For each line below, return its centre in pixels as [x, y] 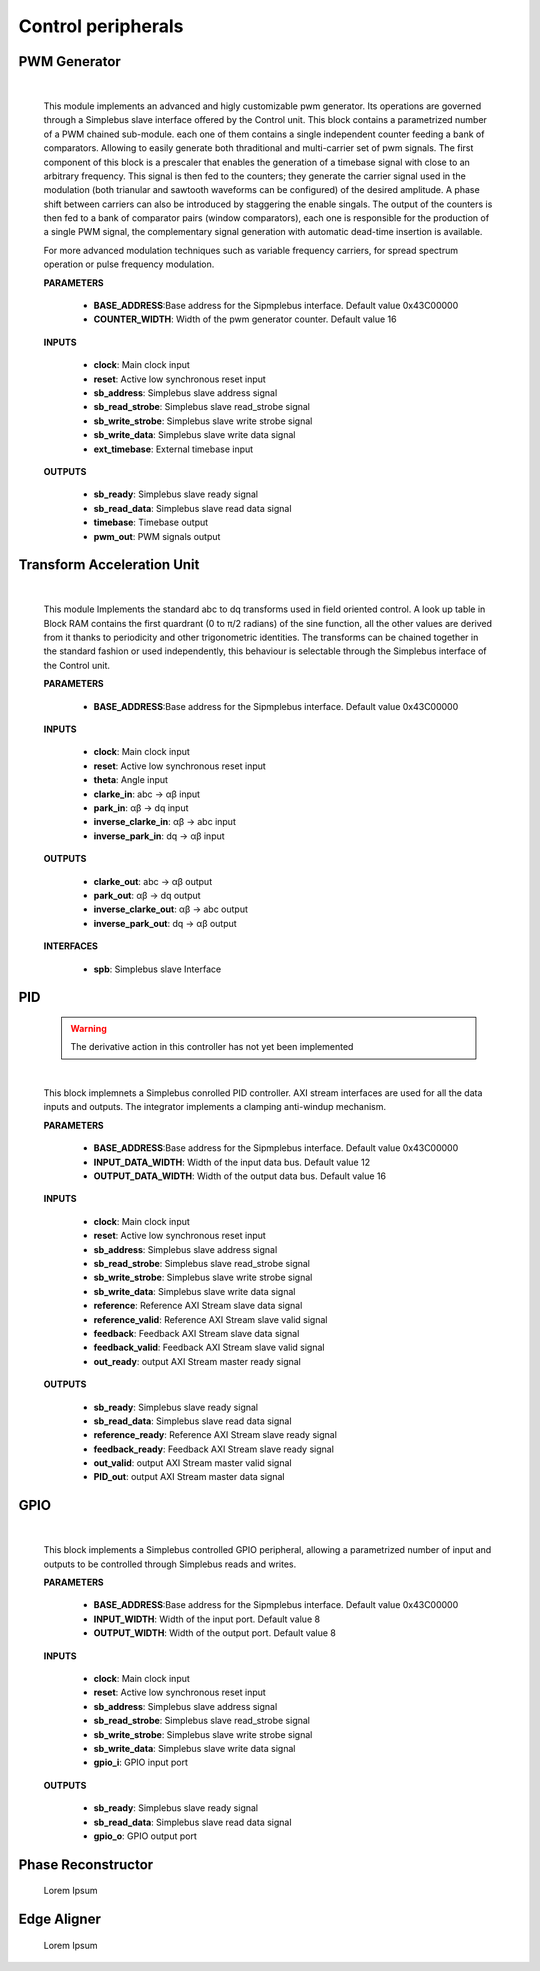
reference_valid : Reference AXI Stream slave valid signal [210, 1319]
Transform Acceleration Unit [109, 565]
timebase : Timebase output [151, 522]
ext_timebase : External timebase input [173, 449]
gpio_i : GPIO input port [141, 1762]
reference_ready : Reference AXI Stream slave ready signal [215, 1435]
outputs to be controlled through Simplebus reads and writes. [170, 1564]
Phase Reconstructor [86, 1864]
